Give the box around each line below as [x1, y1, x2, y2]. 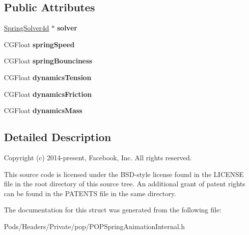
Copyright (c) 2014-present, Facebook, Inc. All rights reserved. [4, 152, 192, 162]
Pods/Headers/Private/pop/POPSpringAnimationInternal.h [4, 221, 185, 231]
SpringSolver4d [4, 23, 49, 33]
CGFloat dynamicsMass [4, 105, 83, 116]
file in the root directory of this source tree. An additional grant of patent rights [4, 178, 246, 189]
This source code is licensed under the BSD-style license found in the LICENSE [4, 169, 244, 179]
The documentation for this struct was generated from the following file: [4, 205, 221, 215]
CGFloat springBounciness [4, 56, 92, 66]
